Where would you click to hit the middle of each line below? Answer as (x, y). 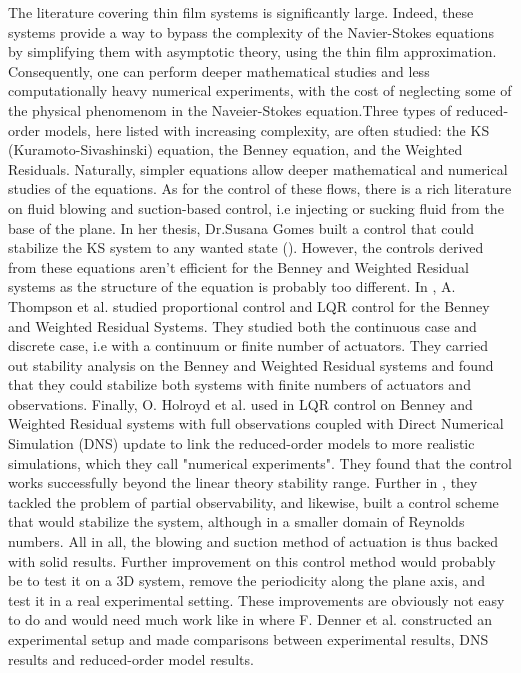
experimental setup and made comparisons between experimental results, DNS (248, 639)
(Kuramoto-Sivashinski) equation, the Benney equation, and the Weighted (235, 149)
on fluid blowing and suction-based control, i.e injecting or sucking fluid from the (256, 207)
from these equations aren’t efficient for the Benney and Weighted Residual (238, 266)
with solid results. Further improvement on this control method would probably (252, 560)
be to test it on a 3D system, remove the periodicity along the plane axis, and (246, 580)
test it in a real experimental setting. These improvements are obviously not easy (256, 599)
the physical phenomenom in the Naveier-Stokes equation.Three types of (230, 109)
